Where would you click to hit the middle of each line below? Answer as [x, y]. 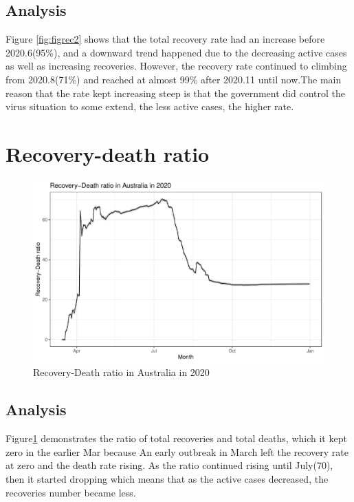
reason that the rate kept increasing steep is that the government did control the [175, 93]
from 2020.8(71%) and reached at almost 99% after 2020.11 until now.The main [174, 79]
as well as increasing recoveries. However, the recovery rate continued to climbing [176, 66]
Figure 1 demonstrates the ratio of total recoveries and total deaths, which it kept [176, 438]
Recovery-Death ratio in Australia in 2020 [121, 372]
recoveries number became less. [71, 492]
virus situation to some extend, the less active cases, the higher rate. [150, 106]
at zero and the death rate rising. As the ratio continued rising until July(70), [169, 465]
